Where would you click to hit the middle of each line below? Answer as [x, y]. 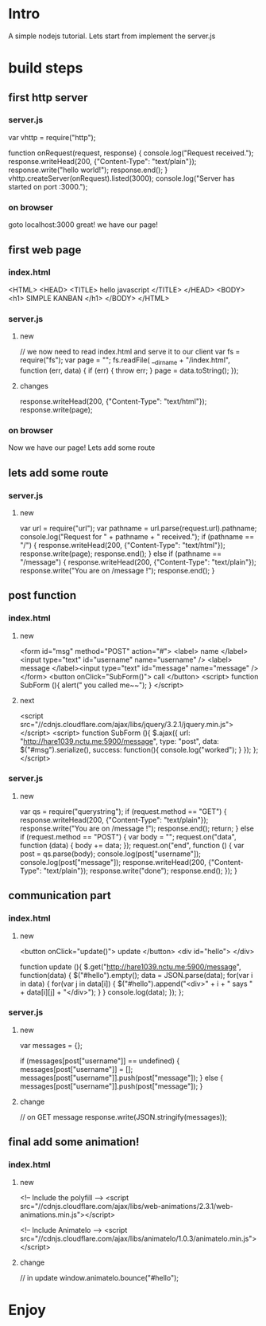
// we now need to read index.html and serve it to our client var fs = [130, 352]
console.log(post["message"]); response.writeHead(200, [113, 862]
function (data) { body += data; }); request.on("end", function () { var [132, 845]
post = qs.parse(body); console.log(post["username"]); [110, 854]
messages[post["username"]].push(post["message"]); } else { [121, 1078]
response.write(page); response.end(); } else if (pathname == [121, 553]
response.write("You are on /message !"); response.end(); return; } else [137, 828]
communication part [60, 896]
